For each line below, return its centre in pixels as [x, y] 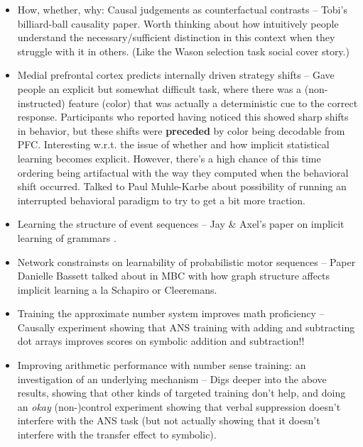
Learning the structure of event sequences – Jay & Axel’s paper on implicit [181, 224]
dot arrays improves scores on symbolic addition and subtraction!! [161, 341]
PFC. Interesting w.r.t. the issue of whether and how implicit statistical [173, 144]
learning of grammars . [67, 237]
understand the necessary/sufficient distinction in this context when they [176, 37]
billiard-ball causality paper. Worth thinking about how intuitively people [178, 23]
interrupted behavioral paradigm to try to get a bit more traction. [161, 200]
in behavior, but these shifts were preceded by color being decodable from [181, 130]
